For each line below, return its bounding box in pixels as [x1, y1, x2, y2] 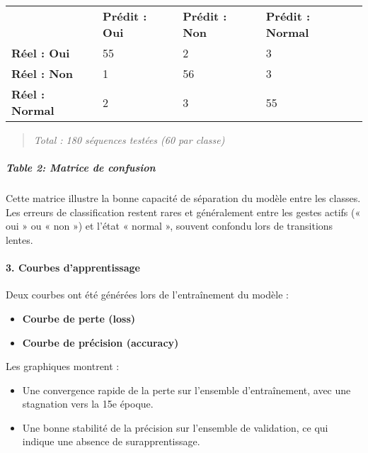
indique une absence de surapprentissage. [22, 434, 200, 449]
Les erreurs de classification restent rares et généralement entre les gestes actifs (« [6, 204, 361, 219]
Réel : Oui [11, 45, 70, 61]
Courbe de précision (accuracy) [22, 335, 179, 349]
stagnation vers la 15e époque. [22, 396, 154, 411]
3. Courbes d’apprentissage [6, 260, 140, 275]
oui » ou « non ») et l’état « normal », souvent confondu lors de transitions [6, 218, 333, 233]
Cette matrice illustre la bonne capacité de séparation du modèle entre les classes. [6, 191, 361, 206]
